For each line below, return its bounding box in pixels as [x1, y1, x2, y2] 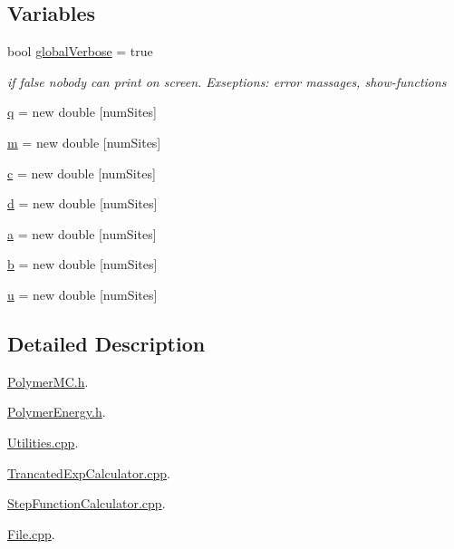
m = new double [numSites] [7, 132, 161, 151]
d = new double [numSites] [7, 194, 158, 213]
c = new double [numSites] [7, 163, 156, 182]
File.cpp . [7, 524, 55, 543]
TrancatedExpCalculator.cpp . [7, 463, 170, 482]
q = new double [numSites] [7, 102, 157, 121]
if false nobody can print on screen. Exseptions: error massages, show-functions [7, 72, 447, 91]
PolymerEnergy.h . [7, 402, 106, 421]
